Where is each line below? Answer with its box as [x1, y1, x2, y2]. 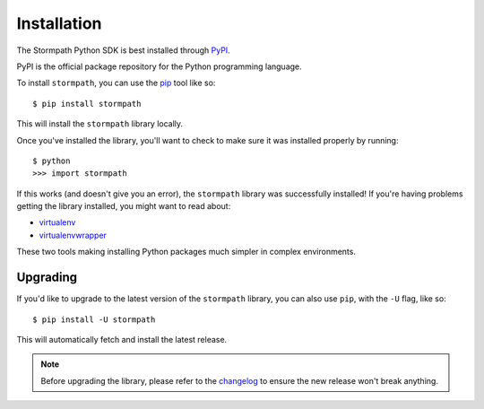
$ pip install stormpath [32, 99, 142, 109]
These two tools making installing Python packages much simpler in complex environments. [16, 247, 356, 257]
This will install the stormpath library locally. [16, 118, 184, 129]
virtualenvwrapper [39, 230, 108, 240]
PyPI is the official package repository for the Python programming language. [16, 61, 302, 72]
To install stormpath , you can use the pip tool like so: [16, 77, 216, 89]
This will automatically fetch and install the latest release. [16, 334, 228, 344]
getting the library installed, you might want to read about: [16, 201, 231, 212]
